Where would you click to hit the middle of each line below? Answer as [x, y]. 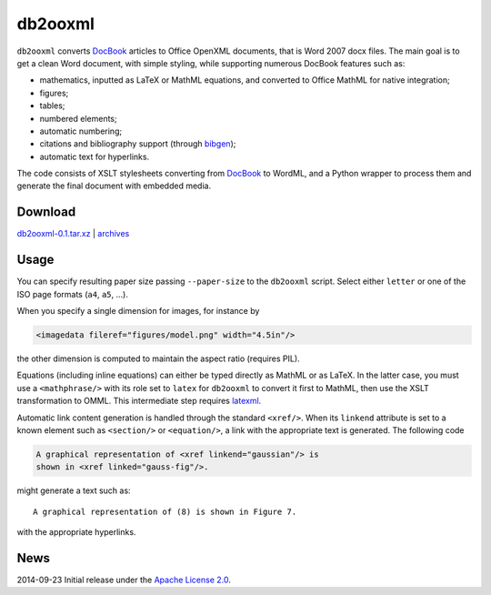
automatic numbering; [81, 131]
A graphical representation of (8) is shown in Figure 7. [165, 511]
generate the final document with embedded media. [114, 186]
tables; [52, 106]
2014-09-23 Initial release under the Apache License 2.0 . [124, 580]
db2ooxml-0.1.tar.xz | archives [73, 234]
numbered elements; [78, 118]
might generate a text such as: [74, 490]
